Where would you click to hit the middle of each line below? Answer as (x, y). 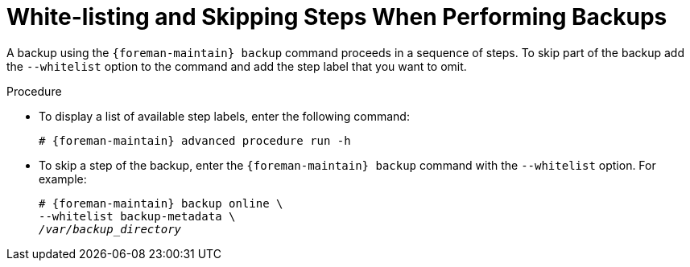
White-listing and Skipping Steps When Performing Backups (337, 17)
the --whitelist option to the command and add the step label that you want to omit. (237, 66)
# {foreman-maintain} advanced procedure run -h (195, 140)
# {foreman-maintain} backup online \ (161, 203)
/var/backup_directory (110, 229)
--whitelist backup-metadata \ (137, 216)
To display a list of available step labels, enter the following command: (224, 116)
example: (63, 179)
